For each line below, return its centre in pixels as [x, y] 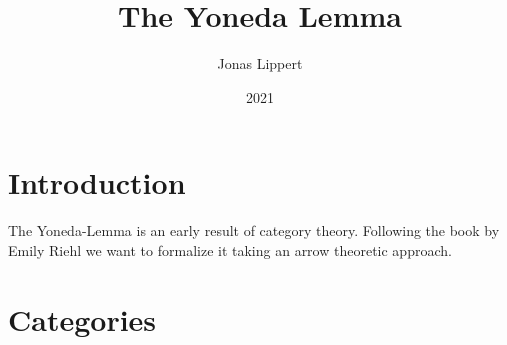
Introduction [97, 182]
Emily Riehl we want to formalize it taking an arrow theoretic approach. [230, 249]
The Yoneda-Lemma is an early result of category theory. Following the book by [254, 230]
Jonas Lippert [260, 63]
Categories [82, 318]
